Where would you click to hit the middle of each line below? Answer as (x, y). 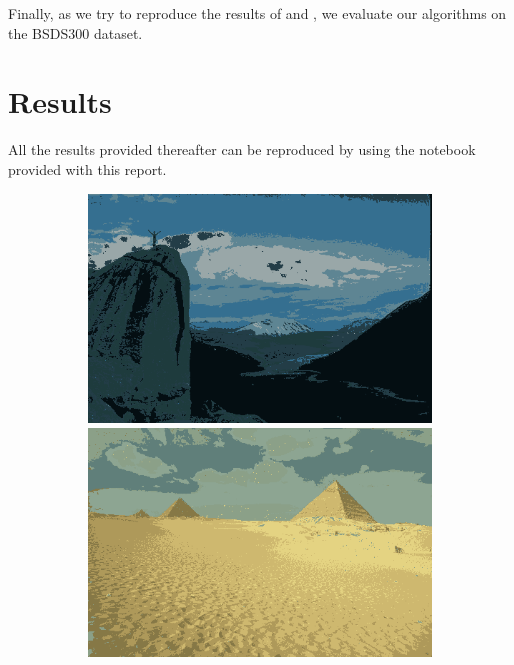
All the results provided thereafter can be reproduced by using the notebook (242, 149)
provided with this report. (87, 168)
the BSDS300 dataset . (75, 32)
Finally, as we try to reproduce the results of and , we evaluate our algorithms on (257, 13)
